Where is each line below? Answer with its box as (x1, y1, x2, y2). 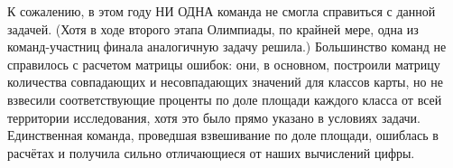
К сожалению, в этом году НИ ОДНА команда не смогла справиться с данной (7, 2, 436, 20)
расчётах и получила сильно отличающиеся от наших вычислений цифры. (7, 143, 415, 162)
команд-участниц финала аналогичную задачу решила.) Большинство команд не (7, 37, 447, 56)
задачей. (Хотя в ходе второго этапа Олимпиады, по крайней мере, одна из (7, 19, 419, 38)
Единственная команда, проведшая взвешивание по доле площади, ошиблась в (7, 126, 439, 145)
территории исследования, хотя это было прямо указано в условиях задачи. (7, 107, 421, 126)
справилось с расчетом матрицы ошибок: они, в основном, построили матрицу (7, 54, 440, 73)
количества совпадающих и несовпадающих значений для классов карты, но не (7, 72, 443, 91)
